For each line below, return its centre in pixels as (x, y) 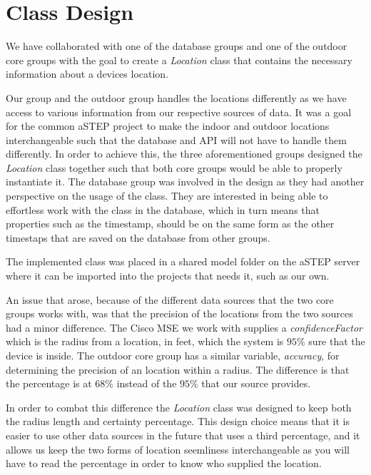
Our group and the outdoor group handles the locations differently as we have (176, 97)
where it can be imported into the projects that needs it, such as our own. (168, 276)
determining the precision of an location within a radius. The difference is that (178, 369)
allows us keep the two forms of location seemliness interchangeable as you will (178, 449)
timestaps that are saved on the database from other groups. (138, 237)
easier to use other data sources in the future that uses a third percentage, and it (183, 435)
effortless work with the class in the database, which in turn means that (163, 209)
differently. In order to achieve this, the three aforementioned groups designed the (184, 154)
